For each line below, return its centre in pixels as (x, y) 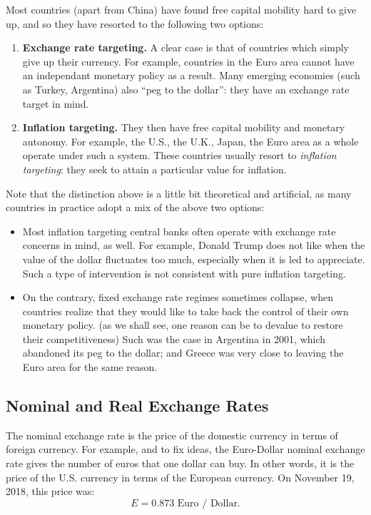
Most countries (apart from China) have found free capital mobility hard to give (181, 9)
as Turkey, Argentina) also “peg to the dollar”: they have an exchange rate (186, 89)
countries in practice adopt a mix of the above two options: (135, 207)
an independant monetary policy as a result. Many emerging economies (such (191, 75)
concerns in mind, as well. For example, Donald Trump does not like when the (194, 245)
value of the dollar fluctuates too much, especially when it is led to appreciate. (194, 259)
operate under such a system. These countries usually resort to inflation (179, 155)
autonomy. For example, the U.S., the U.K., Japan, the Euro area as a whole (190, 141)
